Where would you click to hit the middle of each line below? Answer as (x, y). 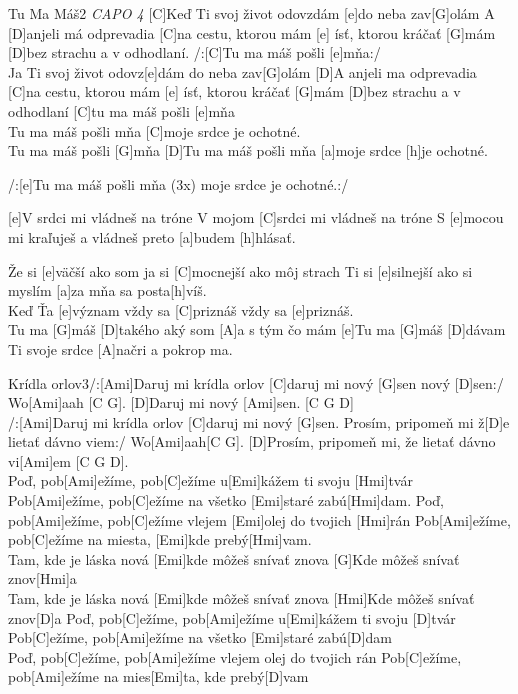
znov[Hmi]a (42, 578)
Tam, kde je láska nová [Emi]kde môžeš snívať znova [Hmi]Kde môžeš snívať (241, 598)
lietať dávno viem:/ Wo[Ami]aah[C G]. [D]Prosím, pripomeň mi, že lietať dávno (252, 441)
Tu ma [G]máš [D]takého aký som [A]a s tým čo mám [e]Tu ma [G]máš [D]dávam (257, 329)
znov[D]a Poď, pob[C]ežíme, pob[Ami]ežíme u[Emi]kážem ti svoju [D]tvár (232, 617)
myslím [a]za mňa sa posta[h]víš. (107, 290)
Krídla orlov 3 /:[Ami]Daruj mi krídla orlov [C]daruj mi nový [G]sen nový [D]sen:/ (256, 382)
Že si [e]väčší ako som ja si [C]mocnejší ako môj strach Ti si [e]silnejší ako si (240, 270)
